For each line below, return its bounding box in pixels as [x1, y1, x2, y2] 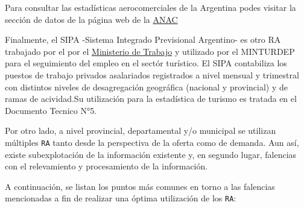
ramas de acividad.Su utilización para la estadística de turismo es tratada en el [5, 92, 297, 105]
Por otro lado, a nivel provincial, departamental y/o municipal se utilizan [5, 124, 276, 137]
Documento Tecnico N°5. [5, 104, 97, 116]
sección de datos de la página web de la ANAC [5, 13, 178, 25]
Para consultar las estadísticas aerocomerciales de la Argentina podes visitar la [5, 1, 296, 13]
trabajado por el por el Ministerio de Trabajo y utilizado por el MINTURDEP [5, 45, 295, 57]
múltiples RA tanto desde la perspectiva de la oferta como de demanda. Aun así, [5, 136, 299, 148]
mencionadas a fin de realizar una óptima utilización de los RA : [5, 192, 236, 204]
